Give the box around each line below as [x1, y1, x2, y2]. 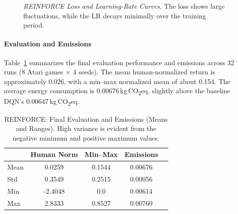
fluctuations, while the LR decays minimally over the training [23, 10, 206, 20]
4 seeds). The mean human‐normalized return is [73, 67, 215, 77]
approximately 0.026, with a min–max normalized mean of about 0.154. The [4, 76, 230, 86]
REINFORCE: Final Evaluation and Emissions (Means [4, 114, 168, 124]
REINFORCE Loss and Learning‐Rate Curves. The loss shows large [23, 1, 225, 11]
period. [23, 20, 44, 30]
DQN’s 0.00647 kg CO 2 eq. [4, 96, 79, 108]
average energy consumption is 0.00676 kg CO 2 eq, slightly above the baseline [4, 86, 230, 97]
